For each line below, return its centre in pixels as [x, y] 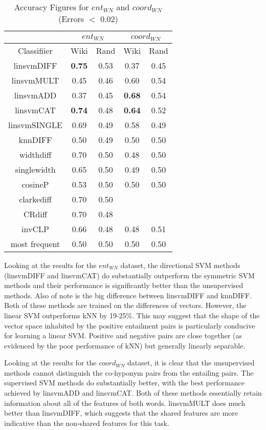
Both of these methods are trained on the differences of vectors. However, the [125, 305]
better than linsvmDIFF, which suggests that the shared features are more [121, 413]
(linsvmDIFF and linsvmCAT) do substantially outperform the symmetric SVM [129, 275]
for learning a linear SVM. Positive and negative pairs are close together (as [123, 335]
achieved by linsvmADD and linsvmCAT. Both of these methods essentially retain [133, 393]
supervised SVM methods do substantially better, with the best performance [125, 383]
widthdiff [35, 154]
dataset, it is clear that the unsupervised [191, 363]
